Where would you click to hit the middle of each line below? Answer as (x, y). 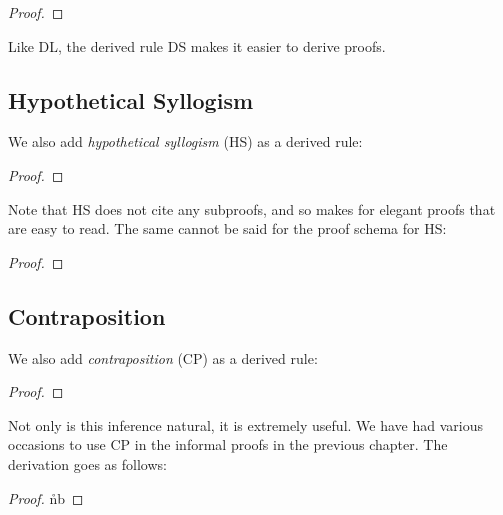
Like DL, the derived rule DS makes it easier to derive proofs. (197, 45)
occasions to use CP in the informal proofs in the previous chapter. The (228, 444)
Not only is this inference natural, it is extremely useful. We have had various (245, 424)
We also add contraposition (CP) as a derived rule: (163, 357)
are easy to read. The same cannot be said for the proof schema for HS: (227, 228)
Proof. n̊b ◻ (46, 497)
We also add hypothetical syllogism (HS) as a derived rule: (185, 141)
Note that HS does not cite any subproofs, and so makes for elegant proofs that (252, 208)
